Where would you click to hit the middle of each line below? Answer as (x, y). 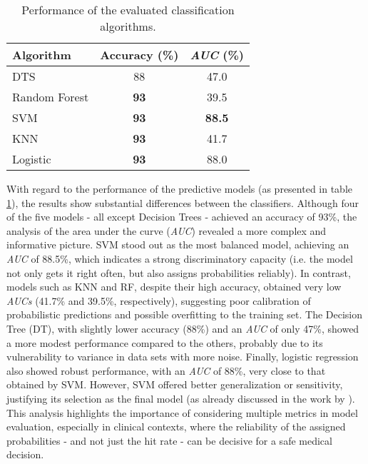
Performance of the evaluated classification (128, 10)
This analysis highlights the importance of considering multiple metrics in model (182, 412)
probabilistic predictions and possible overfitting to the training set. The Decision (185, 314)
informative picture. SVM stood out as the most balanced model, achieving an (178, 244)
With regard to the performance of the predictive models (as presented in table (180, 188)
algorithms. (128, 26)
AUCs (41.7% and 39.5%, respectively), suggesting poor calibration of (159, 300)
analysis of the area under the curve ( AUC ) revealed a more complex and (167, 230)
